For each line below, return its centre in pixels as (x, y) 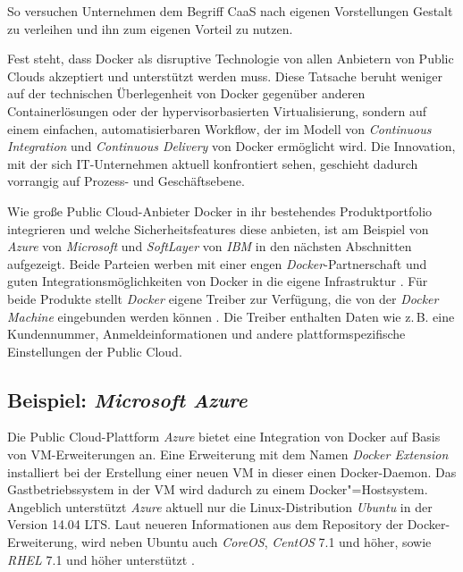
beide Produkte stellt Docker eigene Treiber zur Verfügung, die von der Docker (223, 298)
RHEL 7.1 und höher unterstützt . (101, 559)
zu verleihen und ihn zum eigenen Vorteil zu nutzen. (150, 28)
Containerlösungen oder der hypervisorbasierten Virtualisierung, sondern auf (217, 110)
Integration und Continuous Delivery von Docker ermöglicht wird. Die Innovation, (231, 146)
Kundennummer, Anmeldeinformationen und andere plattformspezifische (206, 334)
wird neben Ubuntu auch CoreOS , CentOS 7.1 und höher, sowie (257, 542)
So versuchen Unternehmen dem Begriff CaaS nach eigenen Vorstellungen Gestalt (230, 11)
